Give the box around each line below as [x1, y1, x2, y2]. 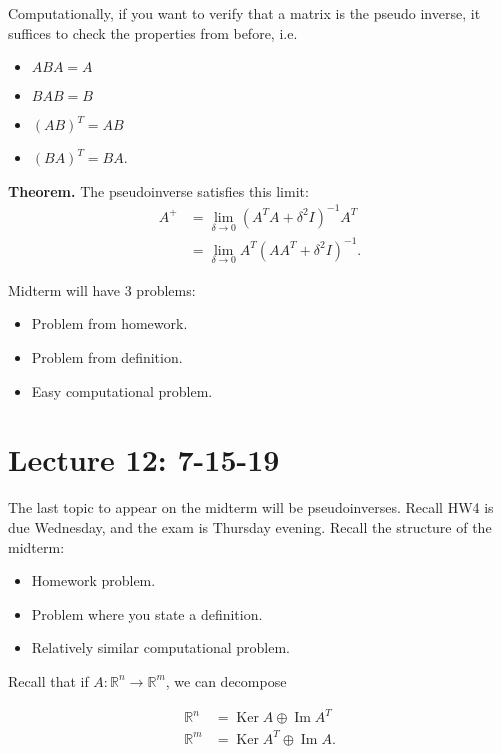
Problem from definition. [31, 347, 183, 368]
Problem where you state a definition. [31, 603, 263, 624]
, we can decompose [165, 670, 287, 691]
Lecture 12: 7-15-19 [8, 439, 280, 480]
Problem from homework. [31, 313, 188, 334]
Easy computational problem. [31, 380, 213, 401]
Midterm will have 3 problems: [8, 279, 196, 300]
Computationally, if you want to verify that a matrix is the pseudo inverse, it [8, 3, 481, 23]
